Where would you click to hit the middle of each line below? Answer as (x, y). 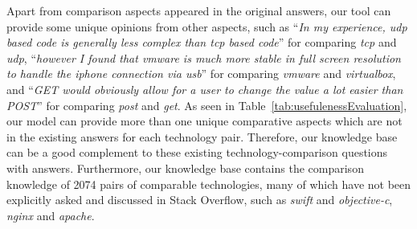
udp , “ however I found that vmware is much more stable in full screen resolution (204, 57)
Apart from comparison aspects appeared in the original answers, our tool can (199, 10)
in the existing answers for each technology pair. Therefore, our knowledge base (202, 136)
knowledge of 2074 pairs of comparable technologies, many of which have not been (209, 184)
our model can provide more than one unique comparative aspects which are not (204, 121)
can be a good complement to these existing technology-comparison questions (197, 152)
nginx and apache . (51, 215)
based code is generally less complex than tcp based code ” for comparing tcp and (202, 42)
